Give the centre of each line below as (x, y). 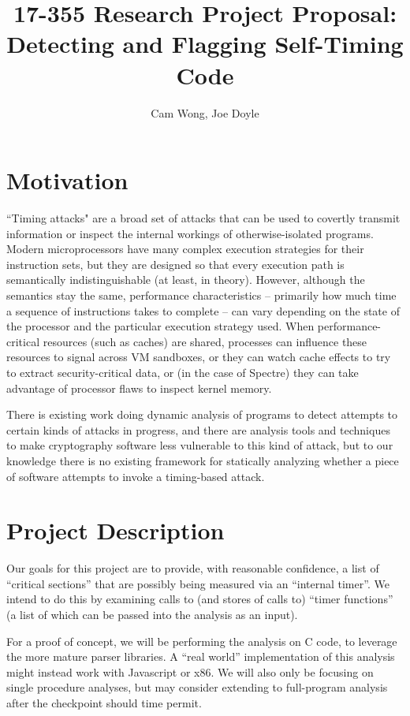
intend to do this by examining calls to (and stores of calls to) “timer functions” (200, 599)
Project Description (116, 530)
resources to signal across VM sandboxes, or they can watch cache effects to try (199, 357)
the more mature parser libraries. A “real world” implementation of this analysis (201, 656)
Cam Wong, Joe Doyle (205, 112)
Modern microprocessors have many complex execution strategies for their (185, 249)
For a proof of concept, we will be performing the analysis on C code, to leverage (202, 641)
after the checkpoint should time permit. (104, 703)
